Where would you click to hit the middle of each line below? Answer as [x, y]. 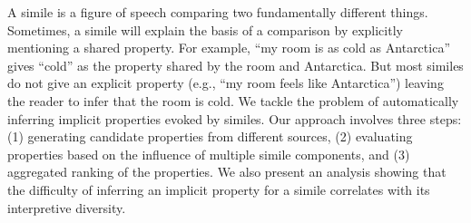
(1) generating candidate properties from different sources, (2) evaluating [210, 136]
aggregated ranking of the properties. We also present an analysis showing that [227, 172]
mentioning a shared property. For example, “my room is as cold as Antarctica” [229, 48]
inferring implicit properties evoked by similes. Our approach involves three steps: [235, 118]
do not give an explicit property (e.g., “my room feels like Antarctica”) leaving [226, 83]
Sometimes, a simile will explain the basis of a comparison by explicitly [205, 29]
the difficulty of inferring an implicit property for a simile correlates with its [219, 189]
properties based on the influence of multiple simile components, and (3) [209, 154]
